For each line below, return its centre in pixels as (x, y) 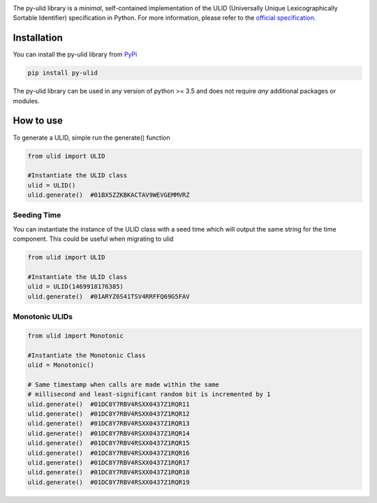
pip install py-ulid (62, 73)
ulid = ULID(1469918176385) (75, 287)
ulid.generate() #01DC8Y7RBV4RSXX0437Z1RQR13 (109, 423)
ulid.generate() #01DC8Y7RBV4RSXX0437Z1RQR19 (109, 482)
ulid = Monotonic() (61, 365)
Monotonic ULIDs (43, 317)
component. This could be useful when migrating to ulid (93, 239)
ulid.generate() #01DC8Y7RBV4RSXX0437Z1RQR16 (109, 453)
